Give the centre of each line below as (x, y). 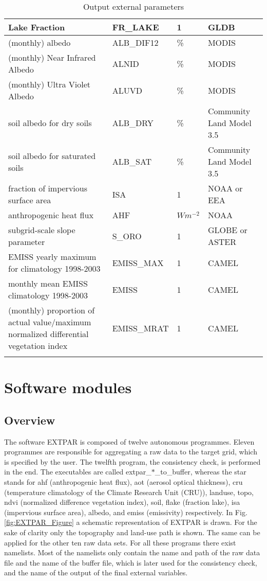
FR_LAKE (136, 27)
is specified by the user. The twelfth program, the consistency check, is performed (132, 461)
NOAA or (225, 188)
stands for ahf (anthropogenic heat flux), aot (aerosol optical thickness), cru (123, 481)
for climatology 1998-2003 (54, 268)
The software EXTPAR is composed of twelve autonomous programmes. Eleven (129, 441)
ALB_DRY (133, 123)
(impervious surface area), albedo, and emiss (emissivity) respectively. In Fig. (126, 512)
